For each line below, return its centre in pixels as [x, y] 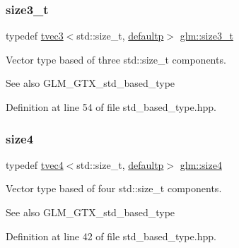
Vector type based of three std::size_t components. [116, 59]
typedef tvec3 [35, 36]
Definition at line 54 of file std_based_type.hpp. [111, 107]
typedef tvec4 [35, 164]
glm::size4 [201, 164]
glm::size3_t [206, 36]
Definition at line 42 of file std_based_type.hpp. [111, 236]
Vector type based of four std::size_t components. [114, 188]
